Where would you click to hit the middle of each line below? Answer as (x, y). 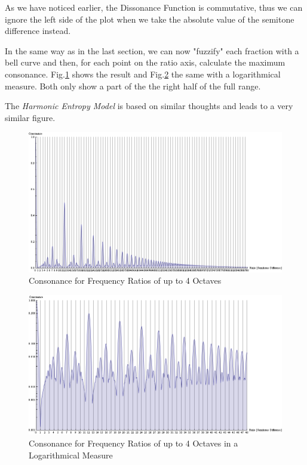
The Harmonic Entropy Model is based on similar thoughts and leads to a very (149, 106)
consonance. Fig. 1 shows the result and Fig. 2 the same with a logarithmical (143, 74)
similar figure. (30, 117)
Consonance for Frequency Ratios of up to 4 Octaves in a (133, 443)
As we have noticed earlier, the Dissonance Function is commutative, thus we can (154, 7)
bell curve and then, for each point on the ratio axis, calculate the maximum (145, 62)
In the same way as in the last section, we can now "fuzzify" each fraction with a (152, 50)
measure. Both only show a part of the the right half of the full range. (133, 86)
